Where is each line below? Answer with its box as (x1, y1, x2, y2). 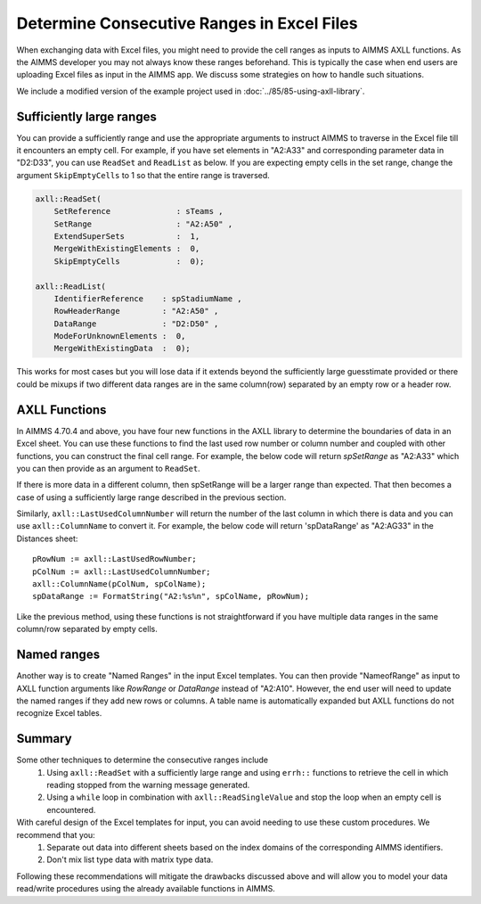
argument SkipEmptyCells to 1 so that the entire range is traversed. (16, 169, 271, 180)
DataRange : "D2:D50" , (53, 318, 219, 329)
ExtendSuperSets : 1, (53, 231, 200, 241)
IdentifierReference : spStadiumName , (53, 293, 242, 303)
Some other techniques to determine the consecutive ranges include (16, 754, 269, 766)
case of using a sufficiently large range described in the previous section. (16, 491, 287, 503)
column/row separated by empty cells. (16, 624, 158, 635)
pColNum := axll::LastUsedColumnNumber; (32, 566, 211, 577)
